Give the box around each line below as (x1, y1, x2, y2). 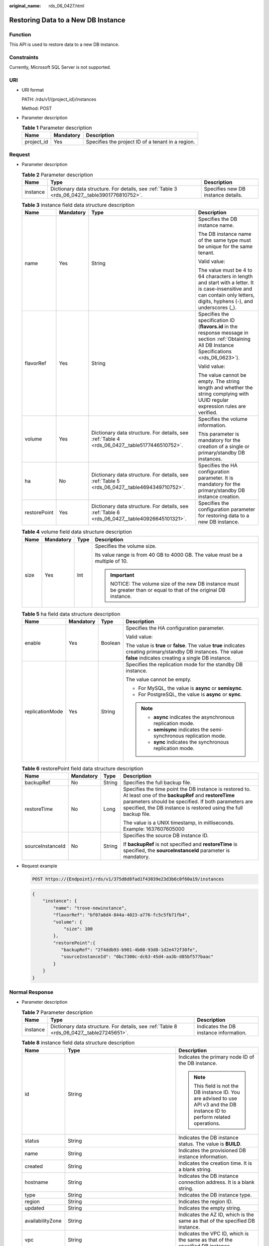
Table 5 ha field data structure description (21, 611, 121, 618)
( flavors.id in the (198, 323, 238, 330)
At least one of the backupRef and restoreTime (123, 792, 235, 799)
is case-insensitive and (198, 286, 253, 293)
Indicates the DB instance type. (178, 1191, 252, 1198)
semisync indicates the (153, 726, 209, 733)
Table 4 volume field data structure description (21, 528, 132, 535)
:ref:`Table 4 (91, 436, 121, 443)
